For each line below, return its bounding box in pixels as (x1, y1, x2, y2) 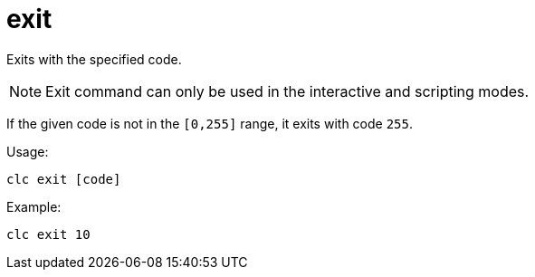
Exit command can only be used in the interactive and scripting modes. (45, 81, 530, 100)
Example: (6, 198, 62, 215)
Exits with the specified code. (6, 51, 182, 67)
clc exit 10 (6, 226, 91, 242)
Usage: (6, 143, 49, 159)
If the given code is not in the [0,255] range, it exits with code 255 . (6, 115, 413, 131)
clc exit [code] (6, 171, 121, 186)
